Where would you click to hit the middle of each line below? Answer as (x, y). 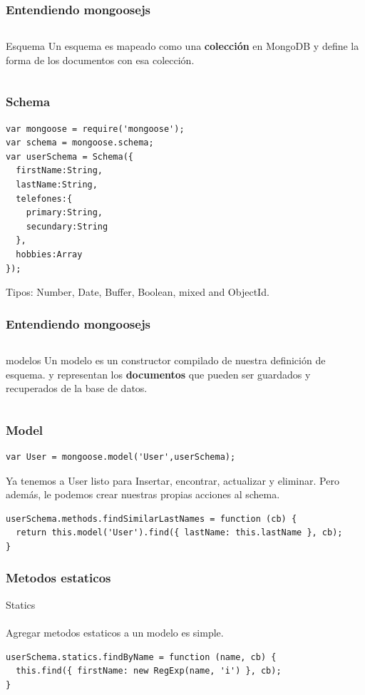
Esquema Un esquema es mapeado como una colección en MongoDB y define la (182, 46)
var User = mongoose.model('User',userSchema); (121, 457)
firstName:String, (60, 171)
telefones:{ (44, 199)
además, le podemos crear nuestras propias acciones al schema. (143, 494)
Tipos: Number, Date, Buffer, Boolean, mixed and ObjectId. (138, 292)
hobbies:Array (49, 254)
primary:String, (65, 213)
